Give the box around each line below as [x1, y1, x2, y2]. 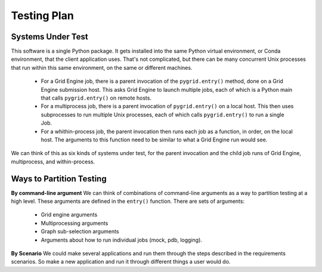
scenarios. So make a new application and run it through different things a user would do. [11, 258, 231, 265]
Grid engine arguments [41, 211, 98, 218]
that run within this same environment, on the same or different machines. [11, 64, 193, 71]
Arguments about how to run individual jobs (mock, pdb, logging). [41, 236, 203, 243]
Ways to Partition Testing [11, 174, 107, 184]
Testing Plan [11, 9, 74, 22]
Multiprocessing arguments [41, 220, 109, 227]
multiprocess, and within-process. [11, 158, 95, 165]
